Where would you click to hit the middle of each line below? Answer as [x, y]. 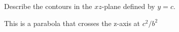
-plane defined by [128, 6]
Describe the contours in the [48, 6]
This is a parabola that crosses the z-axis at [72, 23]
